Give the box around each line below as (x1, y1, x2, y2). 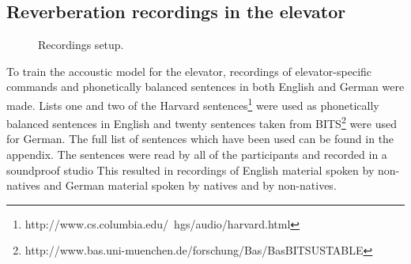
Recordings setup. (38, 36, 124, 53)
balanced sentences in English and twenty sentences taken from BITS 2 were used (6, 113, 397, 131)
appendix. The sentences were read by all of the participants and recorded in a (6, 146, 387, 163)
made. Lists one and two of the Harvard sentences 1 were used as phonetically (6, 94, 379, 113)
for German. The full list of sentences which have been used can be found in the (6, 130, 394, 147)
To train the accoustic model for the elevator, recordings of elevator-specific (6, 62, 372, 79)
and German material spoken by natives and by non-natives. (43, 177, 337, 194)
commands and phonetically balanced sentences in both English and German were (6, 78, 405, 95)
